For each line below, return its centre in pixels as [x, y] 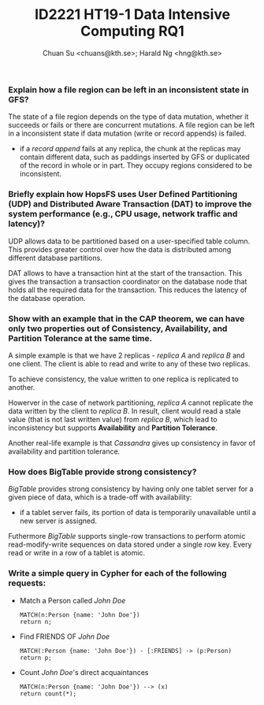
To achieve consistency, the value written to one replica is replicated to [123, 379]
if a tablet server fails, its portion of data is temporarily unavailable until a [138, 513]
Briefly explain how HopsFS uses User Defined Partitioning [123, 195]
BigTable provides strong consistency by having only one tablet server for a [131, 489]
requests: [27, 583]
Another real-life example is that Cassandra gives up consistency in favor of [132, 443]
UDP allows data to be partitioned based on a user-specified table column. [129, 241]
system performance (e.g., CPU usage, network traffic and [123, 214]
